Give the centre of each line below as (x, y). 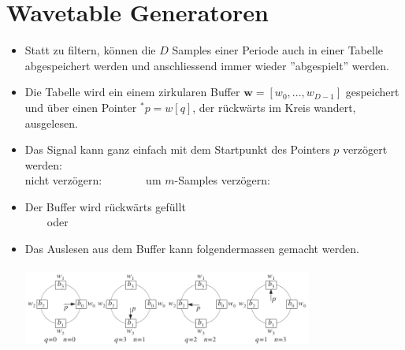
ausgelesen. (51, 123)
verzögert (365, 149)
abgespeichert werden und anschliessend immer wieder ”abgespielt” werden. (207, 65)
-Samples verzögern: (222, 180)
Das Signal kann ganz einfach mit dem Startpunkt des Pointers (177, 149)
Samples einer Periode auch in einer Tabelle (278, 50)
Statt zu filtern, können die (90, 50)
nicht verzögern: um (93, 180)
